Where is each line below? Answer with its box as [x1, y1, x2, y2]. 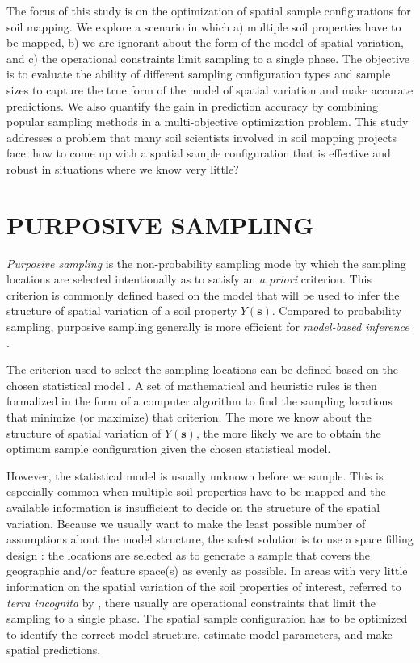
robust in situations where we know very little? [6, 160, 239, 177]
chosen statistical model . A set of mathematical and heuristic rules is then [6, 376, 377, 393]
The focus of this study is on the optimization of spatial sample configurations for [6, 2, 411, 19]
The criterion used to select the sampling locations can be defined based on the [6, 361, 398, 378]
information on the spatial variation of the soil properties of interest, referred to [6, 577, 401, 594]
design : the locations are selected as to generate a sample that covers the [6, 546, 371, 563]
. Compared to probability [271, 302, 402, 319]
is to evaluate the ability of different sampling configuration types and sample [6, 65, 391, 82]
